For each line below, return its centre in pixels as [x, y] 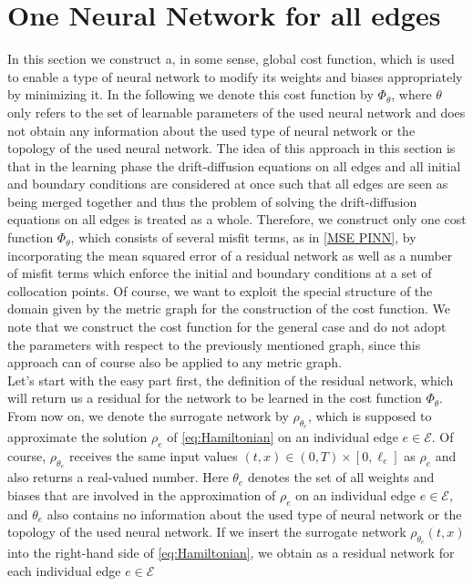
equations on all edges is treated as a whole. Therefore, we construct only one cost [237, 219]
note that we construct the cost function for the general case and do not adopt [227, 327]
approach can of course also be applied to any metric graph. [175, 362]
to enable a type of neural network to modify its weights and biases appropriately [235, 76]
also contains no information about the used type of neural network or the [254, 514]
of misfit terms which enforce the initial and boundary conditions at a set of [220, 273]
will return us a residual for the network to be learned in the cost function [215, 398]
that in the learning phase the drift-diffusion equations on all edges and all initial [234, 165]
